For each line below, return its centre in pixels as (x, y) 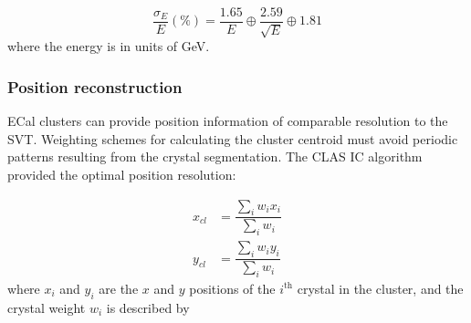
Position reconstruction (95, 86)
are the (119, 288)
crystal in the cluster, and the (380, 288)
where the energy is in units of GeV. (109, 46)
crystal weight (47, 307)
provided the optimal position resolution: (122, 175)
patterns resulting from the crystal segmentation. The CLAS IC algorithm (215, 156)
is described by (148, 307)
